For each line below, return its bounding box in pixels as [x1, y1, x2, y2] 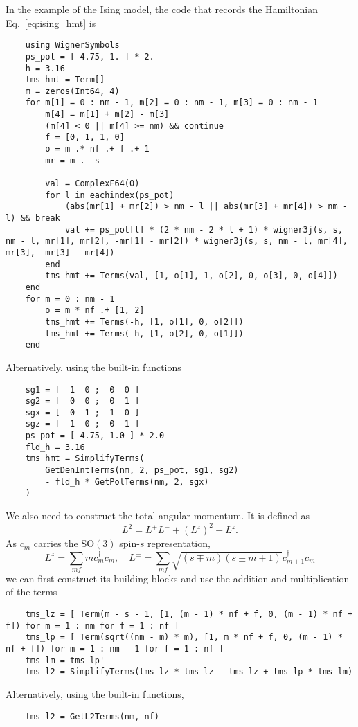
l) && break [6, 213, 60, 224]
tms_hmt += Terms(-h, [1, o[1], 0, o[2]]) [45, 316, 244, 327]
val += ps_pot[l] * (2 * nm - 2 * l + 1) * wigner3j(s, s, [64, 224, 343, 235]
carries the [33, 536, 78, 550]
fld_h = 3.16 [25, 442, 85, 452]
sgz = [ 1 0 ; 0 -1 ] [25, 419, 140, 429]
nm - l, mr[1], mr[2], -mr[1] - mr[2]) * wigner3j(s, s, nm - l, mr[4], [6, 236, 348, 246]
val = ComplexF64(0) [45, 179, 140, 189]
